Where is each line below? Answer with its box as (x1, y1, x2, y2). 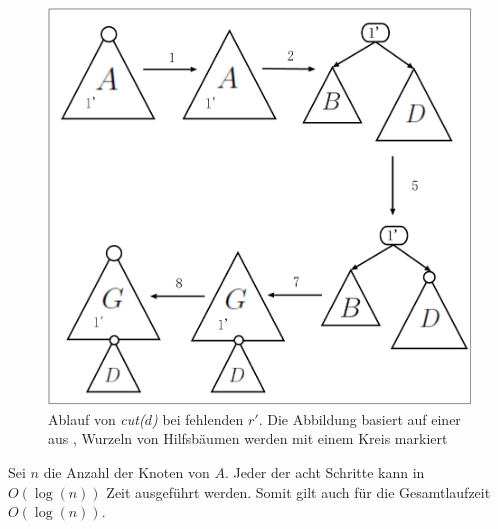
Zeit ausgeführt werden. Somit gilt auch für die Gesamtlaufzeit (106, 481, 491, 502)
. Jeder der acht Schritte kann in (224, 462, 425, 483)
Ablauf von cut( (48, 408, 145, 429)
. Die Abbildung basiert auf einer (258, 408, 461, 429)
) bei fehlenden (151, 408, 244, 429)
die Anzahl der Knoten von (43, 462, 210, 483)
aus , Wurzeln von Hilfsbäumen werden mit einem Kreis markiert (48, 428, 448, 449)
